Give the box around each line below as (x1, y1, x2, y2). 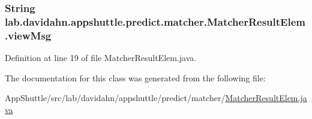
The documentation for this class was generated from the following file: (5, 71, 266, 84)
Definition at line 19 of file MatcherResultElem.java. (5, 51, 197, 64)
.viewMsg (5, 28, 52, 42)
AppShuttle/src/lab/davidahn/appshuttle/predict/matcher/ (5, 91, 226, 104)
